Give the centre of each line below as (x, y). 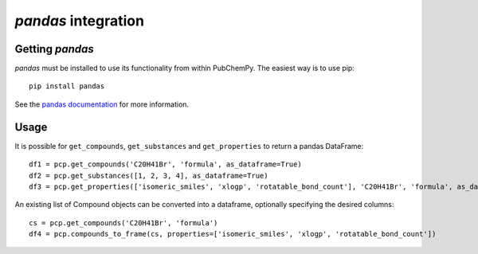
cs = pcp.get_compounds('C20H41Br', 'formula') (123, 223)
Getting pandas (55, 49)
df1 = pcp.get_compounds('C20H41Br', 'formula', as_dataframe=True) (165, 164)
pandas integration (80, 21)
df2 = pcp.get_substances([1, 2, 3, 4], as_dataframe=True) (149, 176)
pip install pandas (67, 86)
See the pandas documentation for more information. (102, 104)
